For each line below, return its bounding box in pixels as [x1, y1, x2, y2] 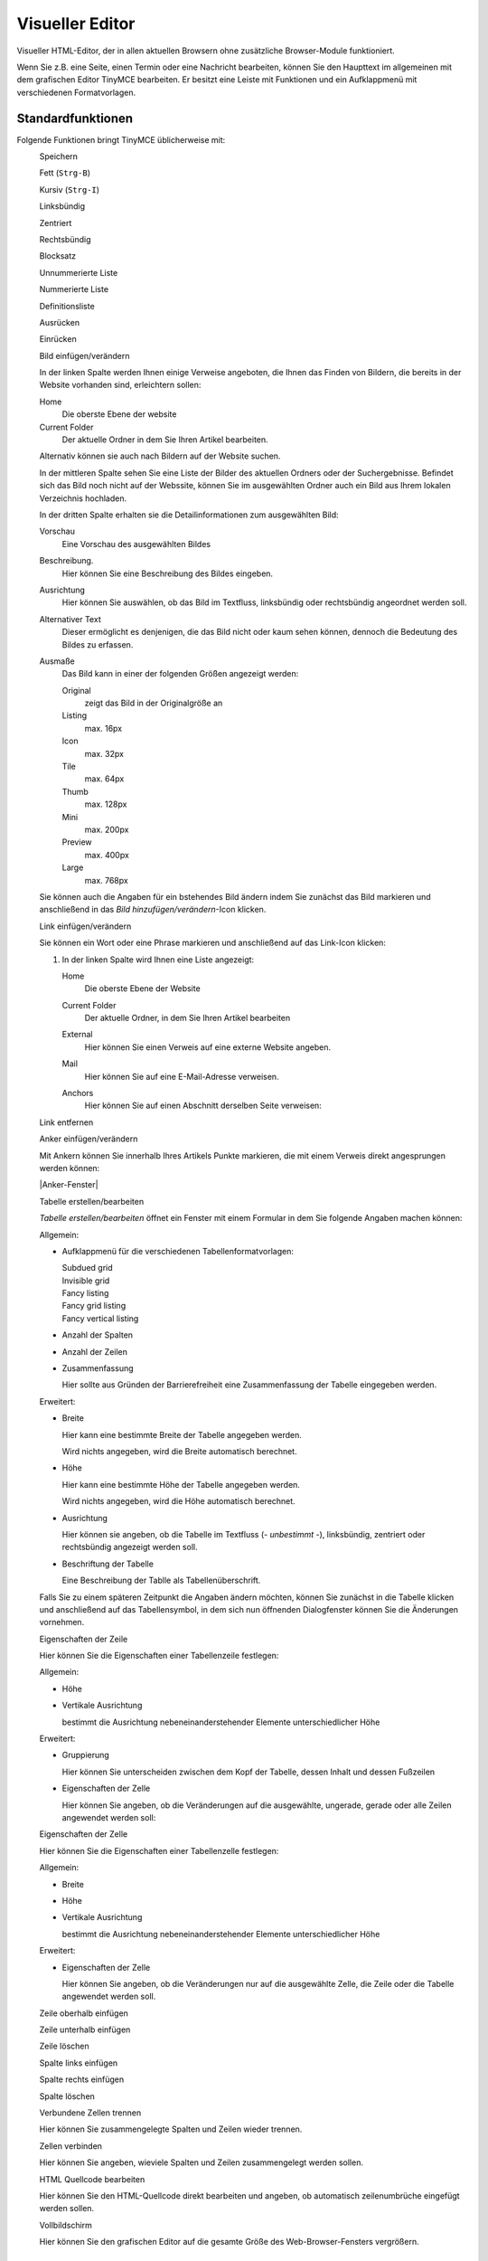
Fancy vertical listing [61, 1312, 139, 1324]
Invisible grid [61, 1275, 110, 1286]
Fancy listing [61, 1288, 109, 1299]
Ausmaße [39, 656, 76, 667]
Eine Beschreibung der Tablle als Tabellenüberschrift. [61, 1575, 261, 1586]
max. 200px [84, 824, 129, 835]
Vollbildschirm [39, 2219, 92, 2230]
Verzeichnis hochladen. [39, 493, 127, 504]
